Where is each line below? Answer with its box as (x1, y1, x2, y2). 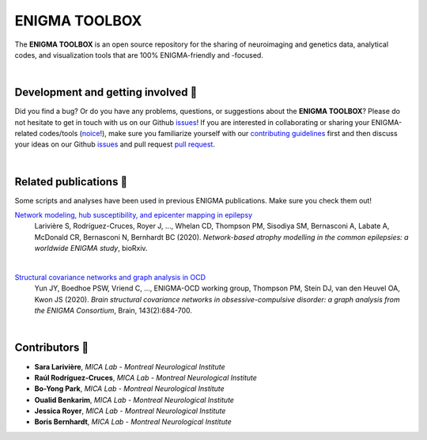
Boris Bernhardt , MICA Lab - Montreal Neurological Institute (34, 417, 232, 427)
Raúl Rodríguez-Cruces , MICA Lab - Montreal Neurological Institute (34, 373, 257, 382)
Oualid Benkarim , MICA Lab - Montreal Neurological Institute (34, 395, 235, 404)
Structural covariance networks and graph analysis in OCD (14, 273, 206, 283)
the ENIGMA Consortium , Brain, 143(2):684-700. (34, 305, 193, 316)
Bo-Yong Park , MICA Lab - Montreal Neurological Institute (34, 384, 225, 393)
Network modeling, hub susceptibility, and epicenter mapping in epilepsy (14, 211, 253, 220)
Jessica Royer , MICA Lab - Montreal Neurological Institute (34, 406, 226, 415)
